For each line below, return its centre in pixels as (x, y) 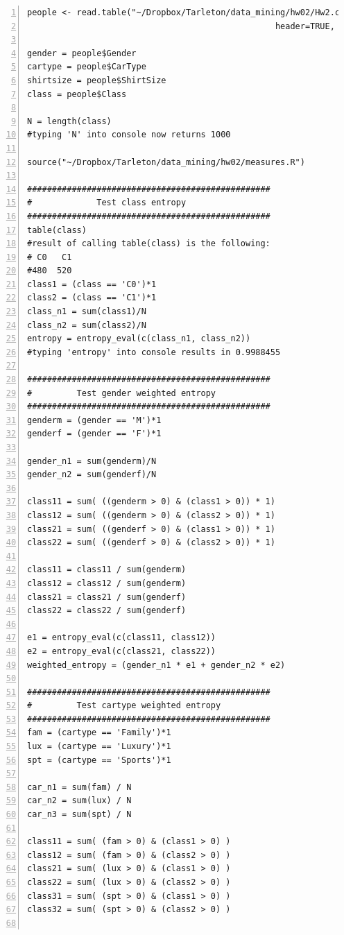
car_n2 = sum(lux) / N (79, 801)
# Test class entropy (107, 203)
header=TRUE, (305, 26)
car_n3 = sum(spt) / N (79, 815)
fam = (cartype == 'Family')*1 (99, 733)
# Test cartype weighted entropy (124, 706)
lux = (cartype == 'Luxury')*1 (99, 747)
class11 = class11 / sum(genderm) (107, 570)
